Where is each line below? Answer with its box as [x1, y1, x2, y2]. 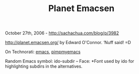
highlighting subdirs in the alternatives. [5, 63, 83, 69]
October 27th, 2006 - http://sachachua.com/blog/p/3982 [5, 30, 119, 36]
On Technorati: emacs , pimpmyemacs [5, 49, 81, 55]
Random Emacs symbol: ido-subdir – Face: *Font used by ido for [5, 59, 135, 64]
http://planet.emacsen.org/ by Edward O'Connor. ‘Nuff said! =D [5, 40, 131, 45]
